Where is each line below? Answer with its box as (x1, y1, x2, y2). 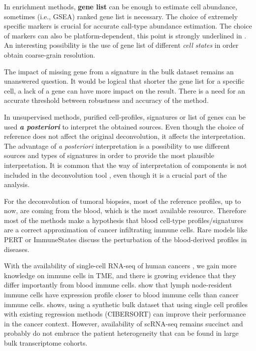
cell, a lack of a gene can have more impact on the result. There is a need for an (4, 85, 245, 96)
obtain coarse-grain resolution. (4, 49, 96, 60)
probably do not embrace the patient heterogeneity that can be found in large (4, 328, 239, 338)
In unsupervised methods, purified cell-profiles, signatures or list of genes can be (4, 111, 246, 122)
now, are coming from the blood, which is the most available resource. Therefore (4, 205, 246, 216)
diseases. (4, 244, 30, 254)
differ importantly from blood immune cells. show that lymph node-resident (4, 280, 232, 290)
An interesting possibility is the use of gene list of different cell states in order (4, 40, 239, 50)
